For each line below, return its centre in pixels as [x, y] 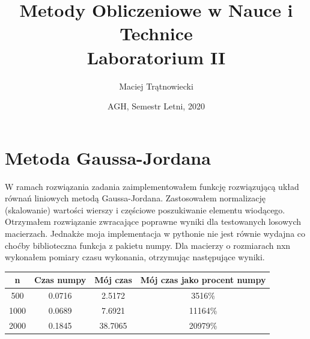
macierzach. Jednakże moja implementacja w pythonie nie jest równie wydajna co [155, 233]
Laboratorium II [156, 57]
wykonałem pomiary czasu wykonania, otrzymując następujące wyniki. [135, 257]
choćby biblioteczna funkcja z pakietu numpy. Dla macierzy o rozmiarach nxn [148, 245]
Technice [156, 33]
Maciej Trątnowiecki [156, 86]
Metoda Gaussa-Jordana [108, 157]
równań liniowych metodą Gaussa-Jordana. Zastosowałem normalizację [135, 198]
